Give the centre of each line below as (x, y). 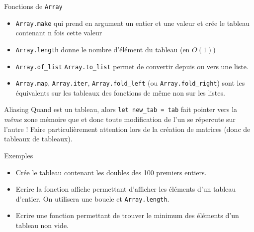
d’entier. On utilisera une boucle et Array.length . (92, 198)
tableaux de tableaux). (38, 139)
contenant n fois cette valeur (59, 33)
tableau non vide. (42, 225)
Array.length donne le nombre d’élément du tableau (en (103, 49)
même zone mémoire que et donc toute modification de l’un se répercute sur (120, 119)
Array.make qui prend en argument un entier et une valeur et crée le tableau (132, 23)
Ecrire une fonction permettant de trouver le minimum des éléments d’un (127, 215)
